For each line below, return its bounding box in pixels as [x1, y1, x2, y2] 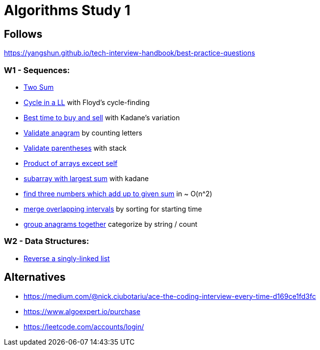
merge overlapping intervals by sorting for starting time [24, 204, 202, 213]
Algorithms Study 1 [4, 2, 131, 19]
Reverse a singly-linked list [24, 254, 110, 263]
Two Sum [24, 82, 54, 91]
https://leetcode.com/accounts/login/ [24, 322, 144, 331]
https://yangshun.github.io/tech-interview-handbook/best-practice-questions [4, 49, 255, 57]
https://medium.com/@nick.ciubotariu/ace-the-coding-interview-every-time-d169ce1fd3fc [24, 292, 316, 300]
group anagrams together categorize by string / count [24, 219, 198, 228]
